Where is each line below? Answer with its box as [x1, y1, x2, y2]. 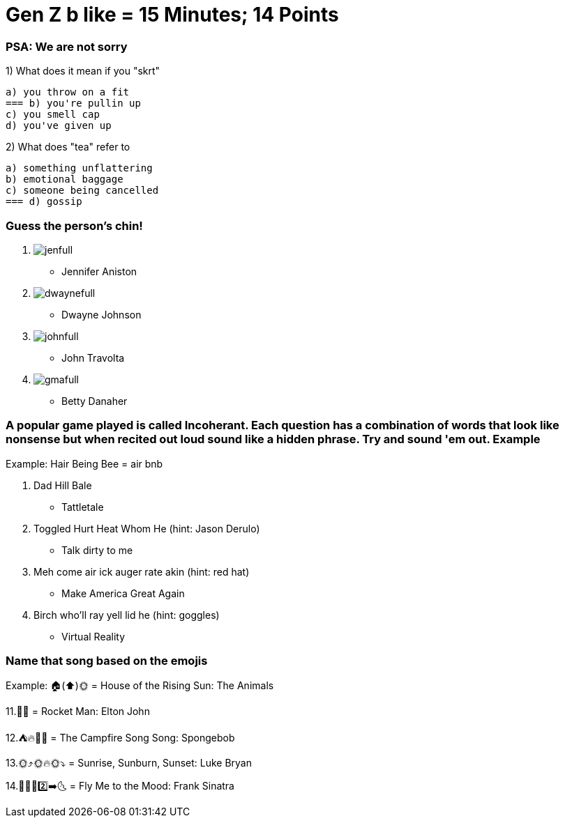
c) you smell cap [6, 109, 100, 121]
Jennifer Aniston [61, 265, 137, 277]
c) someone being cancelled [6, 185, 159, 197]
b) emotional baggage [6, 174, 123, 185]
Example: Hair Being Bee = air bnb [6, 457, 163, 470]
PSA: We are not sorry [6, 39, 128, 54]
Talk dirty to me [61, 544, 133, 556]
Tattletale [61, 500, 104, 513]
